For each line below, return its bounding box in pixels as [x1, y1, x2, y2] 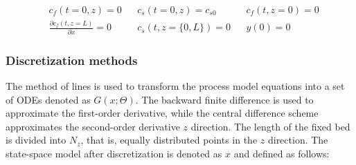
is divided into [6, 133, 66, 147]
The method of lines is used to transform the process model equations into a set [6, 78, 345, 93]
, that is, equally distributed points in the [80, 133, 258, 147]
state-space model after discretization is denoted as [6, 146, 222, 160]
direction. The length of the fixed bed [190, 119, 350, 133]
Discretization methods [6, 51, 138, 68]
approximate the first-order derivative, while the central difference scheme [6, 106, 319, 120]
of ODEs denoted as [6, 92, 91, 106]
